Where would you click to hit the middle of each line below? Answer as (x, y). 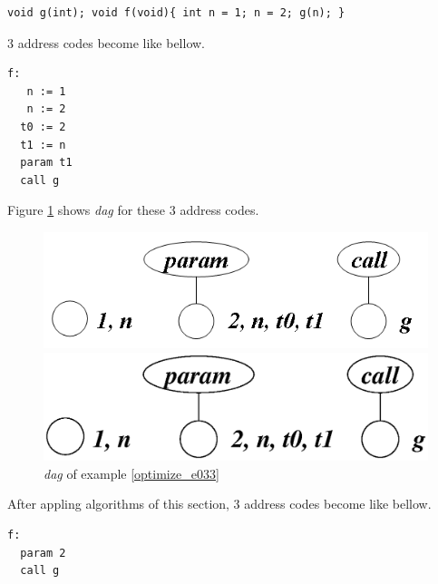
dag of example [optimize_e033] (131, 473)
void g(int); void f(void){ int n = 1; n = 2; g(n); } (176, 13)
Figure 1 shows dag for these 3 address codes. (133, 210)
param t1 (46, 163)
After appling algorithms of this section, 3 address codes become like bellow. (219, 504)
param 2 (43, 553)
